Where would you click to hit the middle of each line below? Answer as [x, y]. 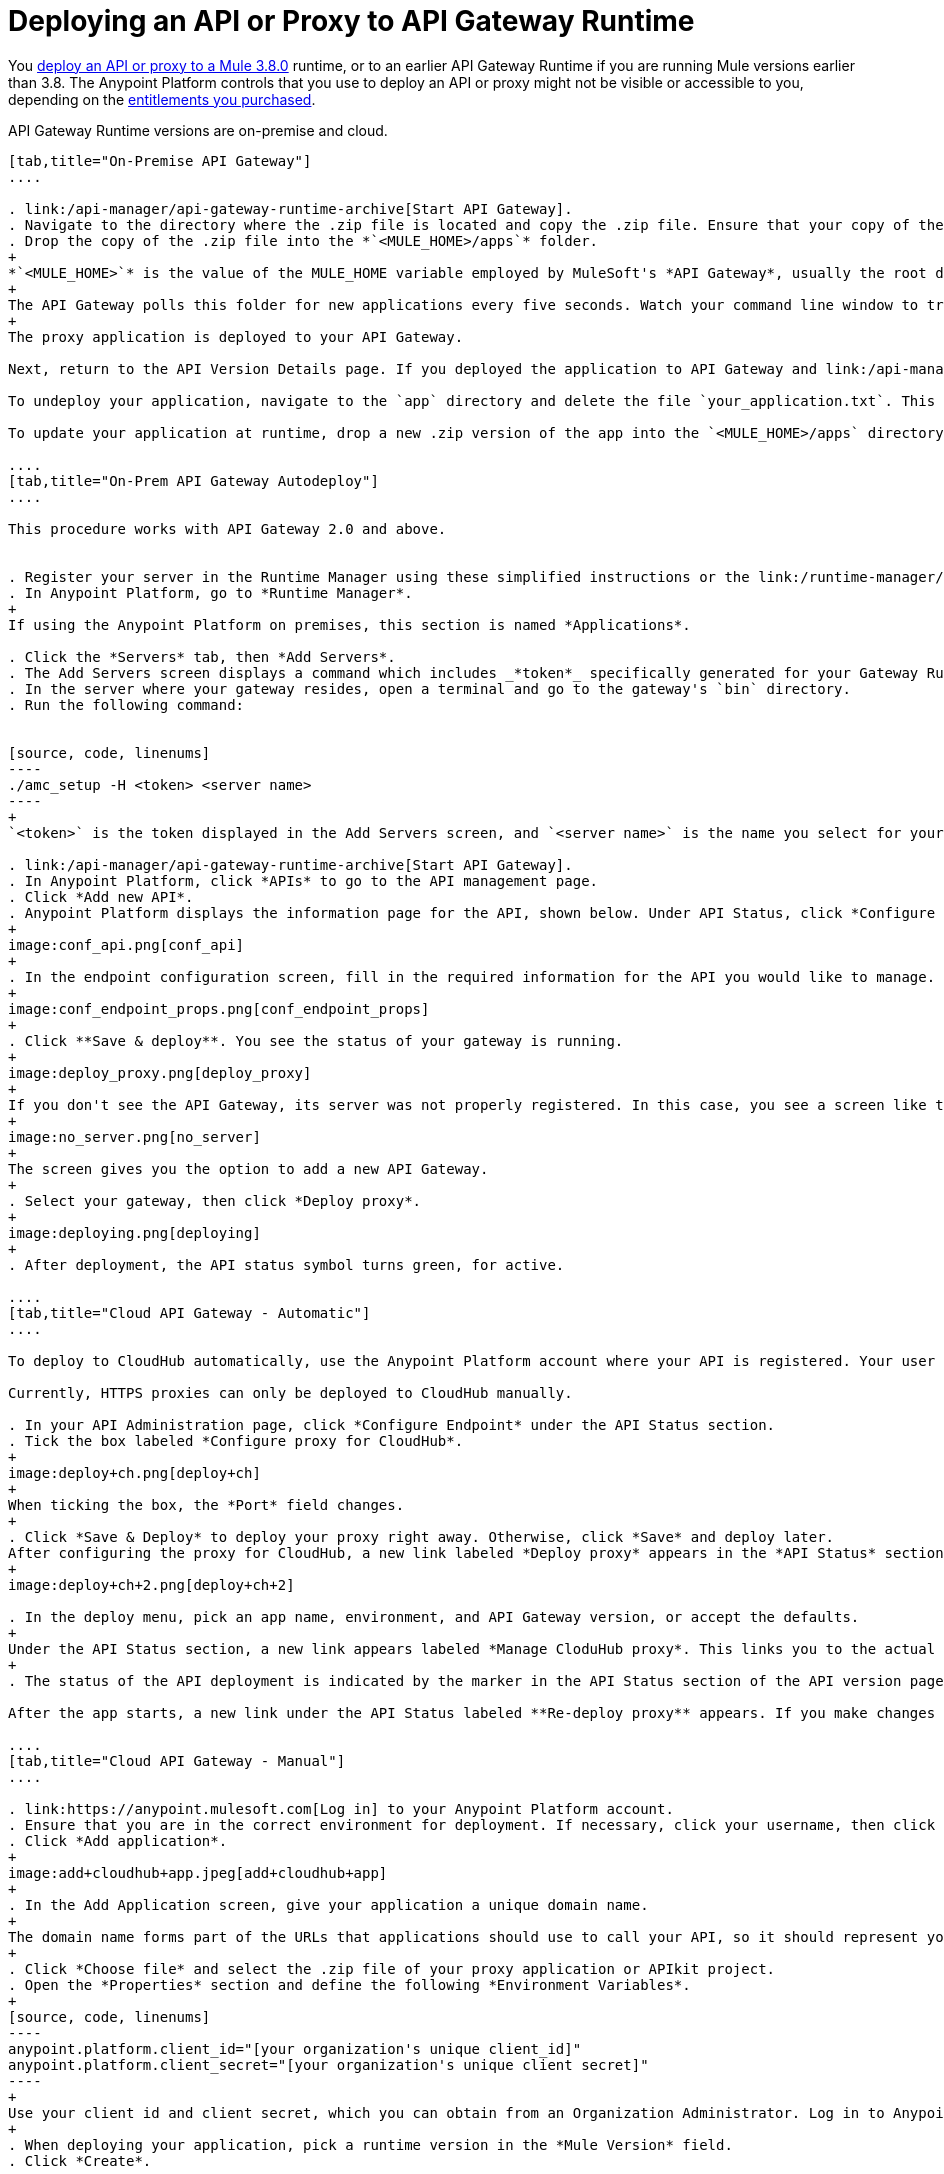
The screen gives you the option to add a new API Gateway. [248, 1168]
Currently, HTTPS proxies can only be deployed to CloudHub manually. [290, 1392]
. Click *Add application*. [118, 1840]
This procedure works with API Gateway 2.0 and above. [227, 528]
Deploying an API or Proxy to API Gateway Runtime [351, 21]
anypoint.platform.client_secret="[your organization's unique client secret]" [328, 2064]
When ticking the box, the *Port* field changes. [206, 1504]
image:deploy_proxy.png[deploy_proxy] [160, 1072]
